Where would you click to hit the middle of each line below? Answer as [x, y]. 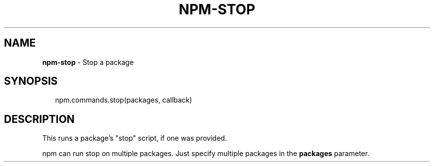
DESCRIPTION [39, 119]
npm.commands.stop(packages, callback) [124, 100]
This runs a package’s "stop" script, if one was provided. [135, 138]
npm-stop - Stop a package [88, 62]
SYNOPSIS [31, 81]
